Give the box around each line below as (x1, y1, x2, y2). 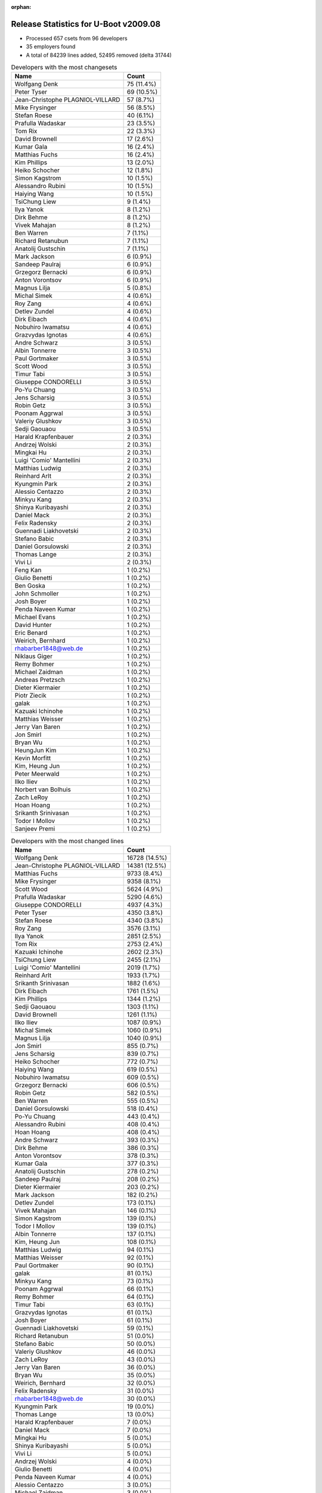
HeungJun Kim (14, 746, 57, 755)
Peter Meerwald (14, 770, 60, 778)
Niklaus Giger (14, 652, 53, 661)
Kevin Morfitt (14, 754, 51, 763)
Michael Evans (14, 613, 56, 621)
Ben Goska (14, 582, 46, 590)
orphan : (11, 4, 32, 10)
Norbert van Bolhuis (14, 785, 71, 794)
